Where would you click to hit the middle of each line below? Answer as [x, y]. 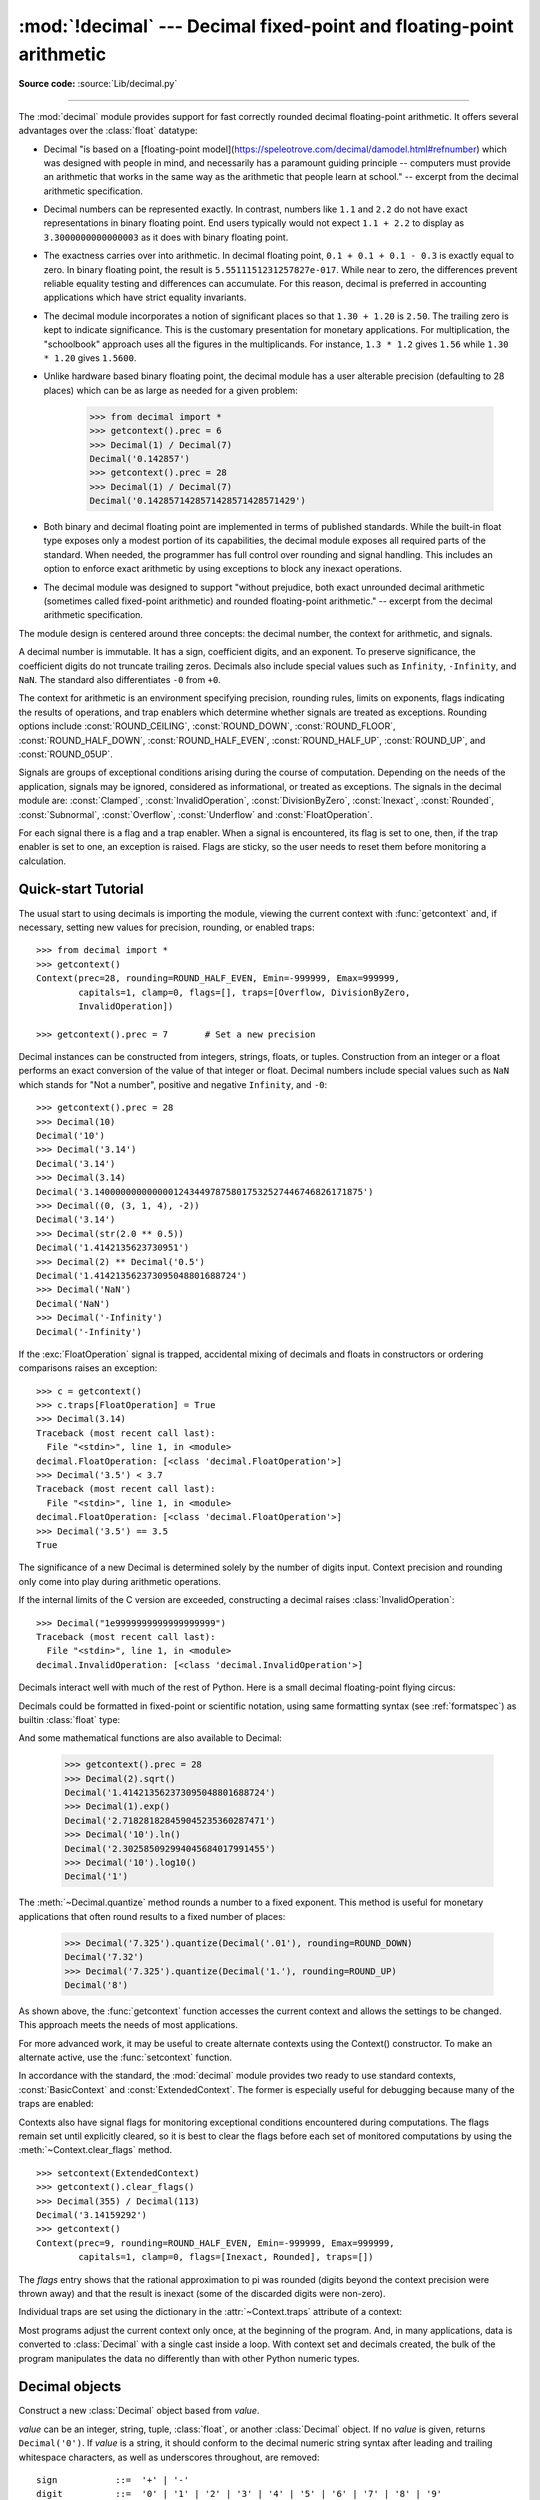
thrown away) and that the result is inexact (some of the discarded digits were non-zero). [202, 2293]
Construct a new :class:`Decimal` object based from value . [139, 2411]
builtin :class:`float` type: [69, 1719]
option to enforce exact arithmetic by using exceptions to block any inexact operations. [222, 569]
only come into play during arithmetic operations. [120, 1581]
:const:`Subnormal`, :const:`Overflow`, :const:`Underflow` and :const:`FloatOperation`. [196, 814]
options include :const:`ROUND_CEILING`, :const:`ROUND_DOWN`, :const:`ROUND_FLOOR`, [207, 726]
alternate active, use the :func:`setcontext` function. [125, 2057]
